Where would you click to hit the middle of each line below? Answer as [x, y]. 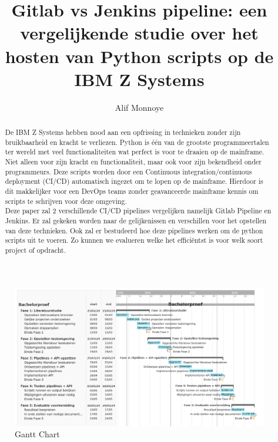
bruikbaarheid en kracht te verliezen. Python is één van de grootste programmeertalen [137, 142]
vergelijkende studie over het [139, 33]
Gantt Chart [37, 434]
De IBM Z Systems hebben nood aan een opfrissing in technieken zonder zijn [123, 132]
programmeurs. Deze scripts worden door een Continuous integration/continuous [128, 171]
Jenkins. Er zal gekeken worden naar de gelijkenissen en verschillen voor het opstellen [136, 220]
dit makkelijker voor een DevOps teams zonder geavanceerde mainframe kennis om [132, 191]
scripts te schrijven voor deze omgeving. [66, 201]
